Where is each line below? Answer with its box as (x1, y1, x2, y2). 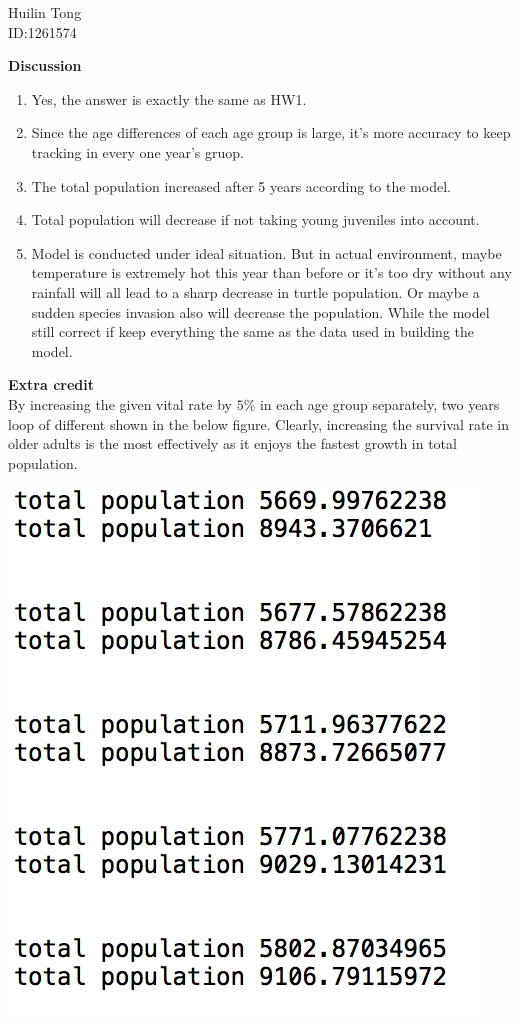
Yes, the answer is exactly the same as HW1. (31, 88, 307, 109)
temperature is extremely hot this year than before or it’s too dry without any (31, 262, 512, 283)
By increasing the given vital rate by (8, 393, 232, 414)
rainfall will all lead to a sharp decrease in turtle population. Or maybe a (31, 281, 480, 302)
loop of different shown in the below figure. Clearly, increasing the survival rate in (8, 413, 509, 434)
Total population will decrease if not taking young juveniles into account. (31, 209, 480, 230)
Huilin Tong (8, 2, 82, 22)
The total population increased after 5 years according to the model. (31, 175, 451, 196)
